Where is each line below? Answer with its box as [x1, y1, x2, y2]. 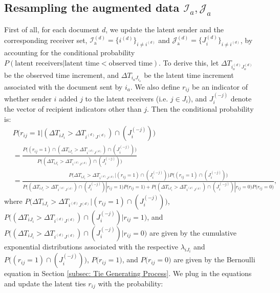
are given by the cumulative [149, 227, 236, 238]
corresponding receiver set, [4, 34, 88, 45]
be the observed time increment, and [4, 69, 119, 80]
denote [230, 93, 252, 103]
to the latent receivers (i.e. [85, 93, 168, 103]
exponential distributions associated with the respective [4, 241, 178, 252]
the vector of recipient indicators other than [4, 103, 142, 114]
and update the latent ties [4, 278, 86, 288]
